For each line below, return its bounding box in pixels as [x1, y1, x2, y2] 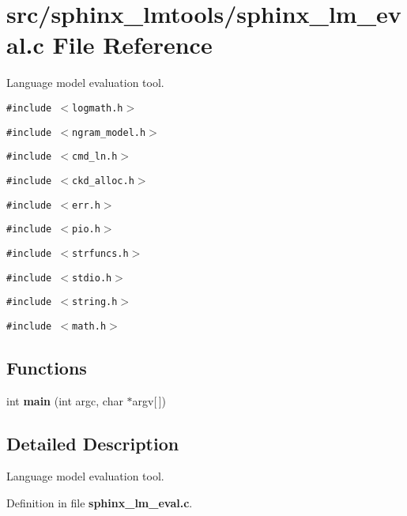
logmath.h [72, 102, 123, 114]
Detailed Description [6, 431, 179, 455]
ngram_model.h [72, 126, 146, 138]
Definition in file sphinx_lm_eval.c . [6, 495, 193, 511]
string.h [72, 296, 118, 308]
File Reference [52, 28, 213, 61]
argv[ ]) [132, 392, 167, 409]
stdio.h [72, 272, 112, 284]
